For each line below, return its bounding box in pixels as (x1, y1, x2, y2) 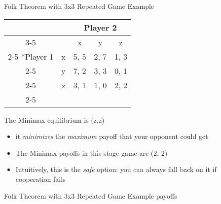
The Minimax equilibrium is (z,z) (4, 114, 105, 125)
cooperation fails (15, 173, 66, 184)
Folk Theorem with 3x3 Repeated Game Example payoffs (4, 190, 177, 201)
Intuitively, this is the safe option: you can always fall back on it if (15, 164, 217, 174)
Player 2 (84, 21, 117, 33)
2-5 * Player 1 (8, 50, 54, 62)
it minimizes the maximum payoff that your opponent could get (15, 131, 208, 141)
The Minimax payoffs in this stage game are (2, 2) (15, 147, 168, 158)
